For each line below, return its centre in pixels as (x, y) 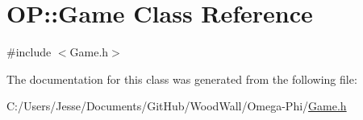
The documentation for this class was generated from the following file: (182, 79)
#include (29, 52)
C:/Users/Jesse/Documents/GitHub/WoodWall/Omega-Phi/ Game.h (177, 106)
